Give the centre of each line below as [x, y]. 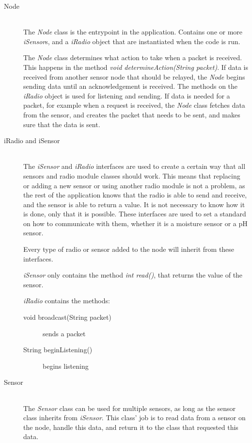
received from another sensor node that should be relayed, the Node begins [134, 76]
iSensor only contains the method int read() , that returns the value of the [133, 275]
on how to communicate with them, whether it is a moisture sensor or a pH [135, 223]
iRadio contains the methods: [67, 301]
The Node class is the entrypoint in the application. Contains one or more [133, 32]
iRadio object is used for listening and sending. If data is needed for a [127, 95]
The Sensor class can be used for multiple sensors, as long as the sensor [130, 408]
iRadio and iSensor [32, 140]
